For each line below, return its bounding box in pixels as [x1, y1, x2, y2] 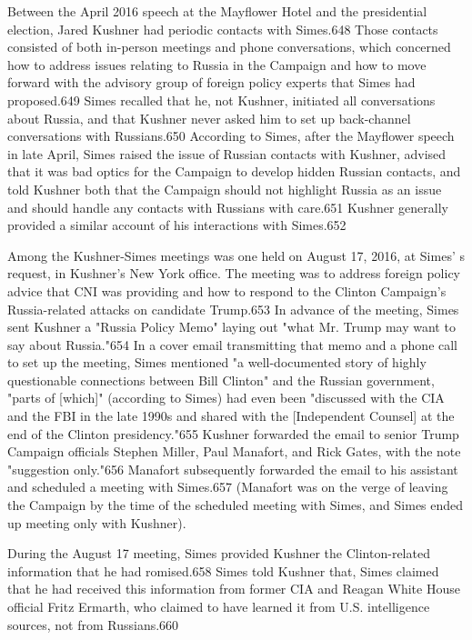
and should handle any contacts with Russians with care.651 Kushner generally [7, 197, 448, 216]
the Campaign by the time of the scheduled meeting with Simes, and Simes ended [7, 495, 464, 515]
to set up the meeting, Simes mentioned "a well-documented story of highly [7, 353, 427, 372]
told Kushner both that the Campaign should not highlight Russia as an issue [7, 179, 442, 198]
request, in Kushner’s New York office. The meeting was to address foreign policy [7, 264, 461, 283]
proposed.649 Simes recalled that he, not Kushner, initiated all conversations [7, 90, 436, 109]
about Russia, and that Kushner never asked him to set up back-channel [7, 108, 411, 127]
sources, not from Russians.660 [7, 615, 179, 634]
